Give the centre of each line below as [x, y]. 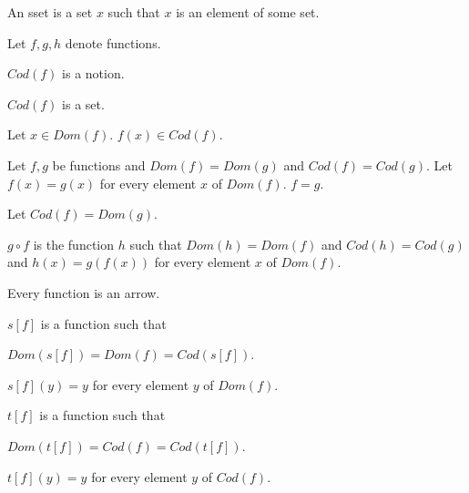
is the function [74, 244]
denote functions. [113, 42]
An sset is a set [50, 12]
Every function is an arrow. [84, 292]
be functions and [99, 164]
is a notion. [93, 73]
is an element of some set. [248, 12]
